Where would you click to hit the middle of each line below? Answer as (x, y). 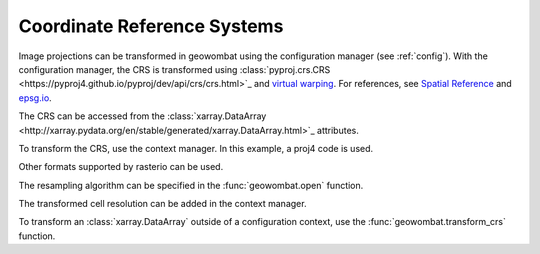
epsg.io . (35, 97)
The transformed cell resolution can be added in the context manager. (162, 204)
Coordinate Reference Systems (151, 26)
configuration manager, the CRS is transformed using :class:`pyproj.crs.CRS (174, 69)
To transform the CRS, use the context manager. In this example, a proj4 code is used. (196, 148)
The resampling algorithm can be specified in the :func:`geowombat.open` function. (191, 185)
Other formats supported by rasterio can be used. (121, 167)
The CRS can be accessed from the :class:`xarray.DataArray (142, 116)
